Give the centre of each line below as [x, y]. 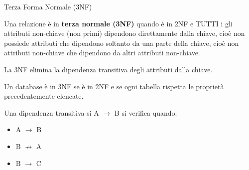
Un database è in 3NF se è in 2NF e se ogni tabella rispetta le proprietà [114, 86]
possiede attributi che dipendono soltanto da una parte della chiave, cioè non [122, 43]
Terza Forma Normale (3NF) [48, 6]
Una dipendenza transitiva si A [52, 112]
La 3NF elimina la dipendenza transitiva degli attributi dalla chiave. [108, 69]
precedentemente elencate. [44, 96]
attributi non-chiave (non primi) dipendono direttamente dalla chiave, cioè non [124, 33]
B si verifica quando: [146, 112]
